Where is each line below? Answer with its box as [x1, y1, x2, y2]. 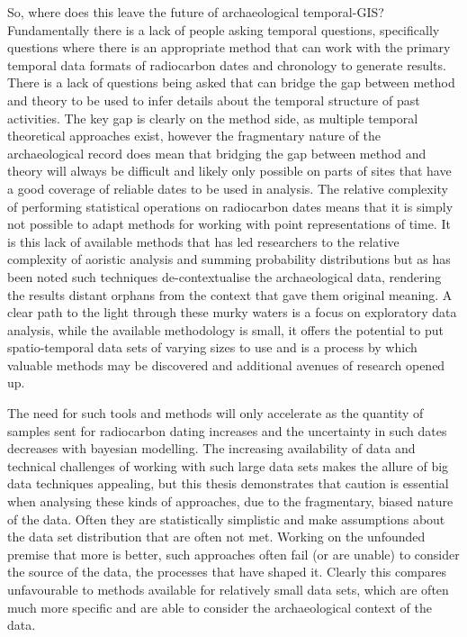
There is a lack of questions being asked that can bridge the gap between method [7, 73, 455, 92]
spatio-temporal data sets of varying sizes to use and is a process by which [7, 338, 418, 357]
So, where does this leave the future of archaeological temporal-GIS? [7, 3, 384, 21]
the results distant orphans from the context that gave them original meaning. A [7, 285, 453, 304]
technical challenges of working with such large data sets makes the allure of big [7, 456, 449, 475]
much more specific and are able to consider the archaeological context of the [7, 597, 432, 616]
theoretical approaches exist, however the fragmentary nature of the [7, 126, 381, 145]
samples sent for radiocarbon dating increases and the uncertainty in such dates [7, 421, 447, 440]
